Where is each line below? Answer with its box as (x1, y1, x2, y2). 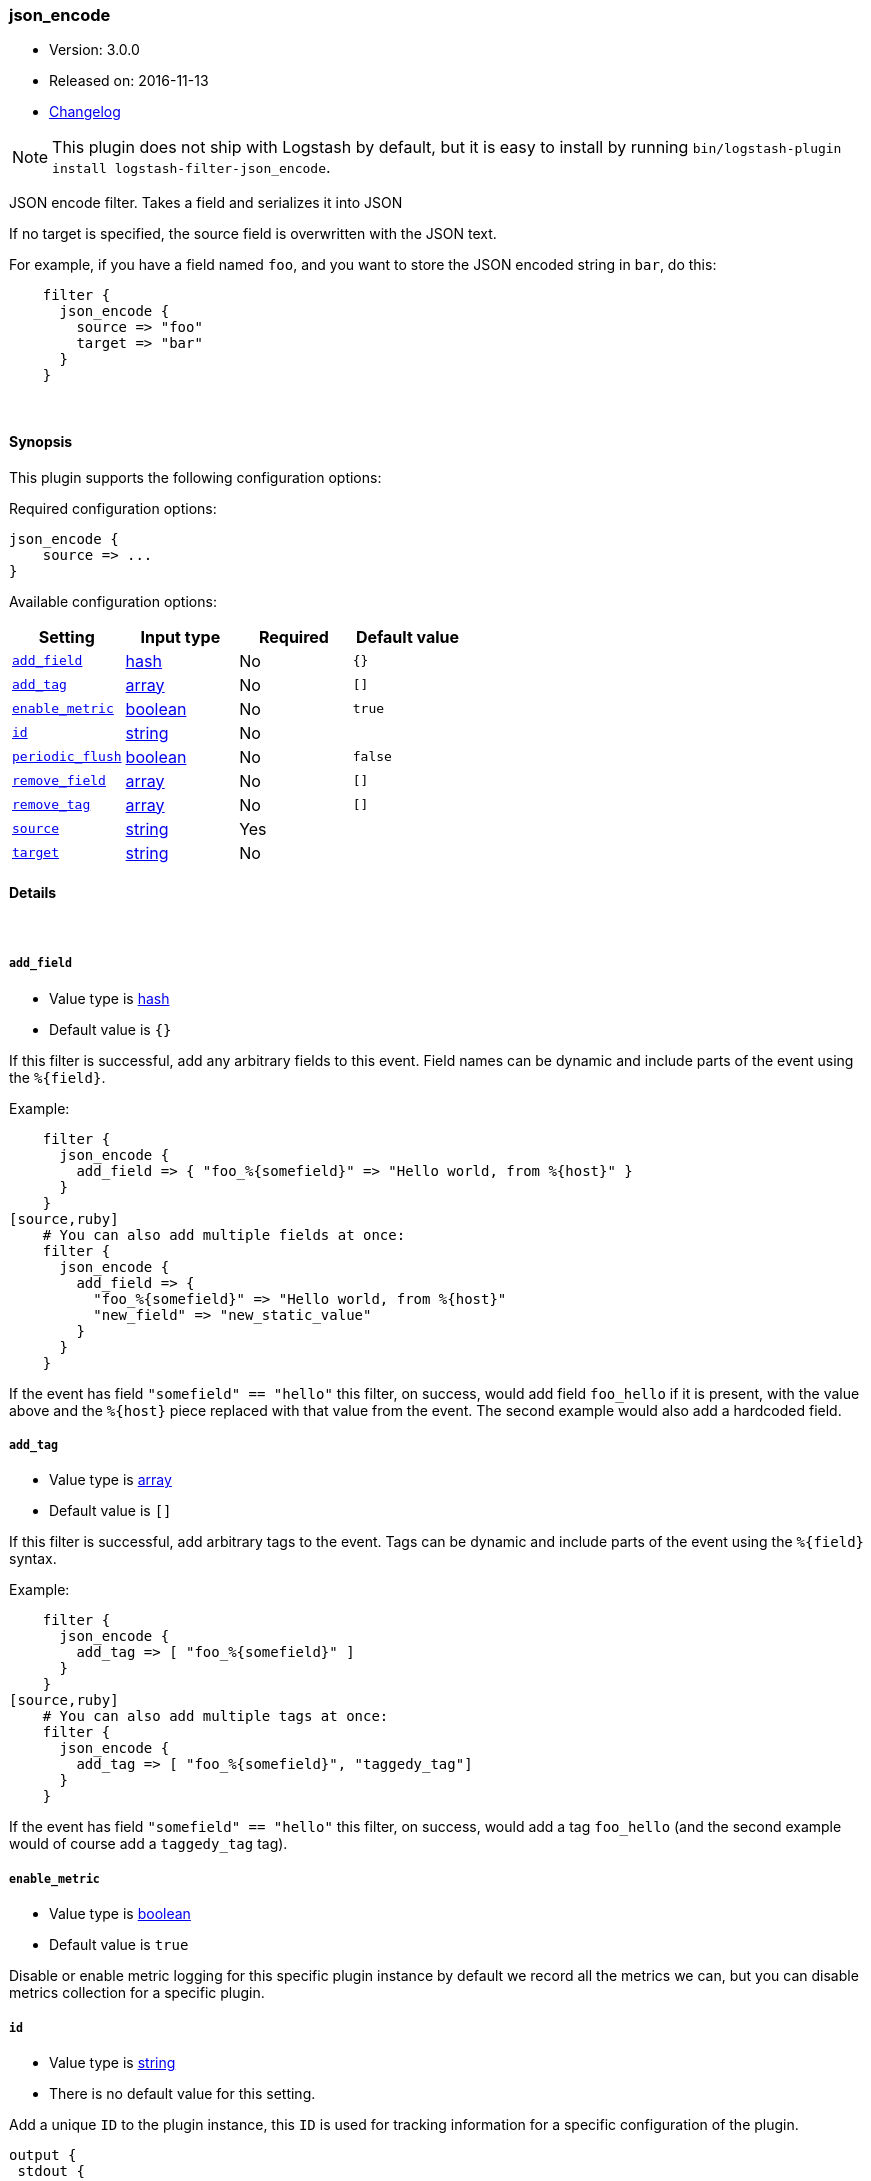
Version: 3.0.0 (49, 41, 140, 59)
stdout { (17, 2162, 85, 2179)
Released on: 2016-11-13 (49, 72, 209, 90)
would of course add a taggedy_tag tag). (9, 1835, 288, 1853)
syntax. (9, 1550, 57, 1568)
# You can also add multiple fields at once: (42, 1226, 406, 1243)
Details (9, 884, 57, 902)
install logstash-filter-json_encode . (52, 157, 331, 178)
